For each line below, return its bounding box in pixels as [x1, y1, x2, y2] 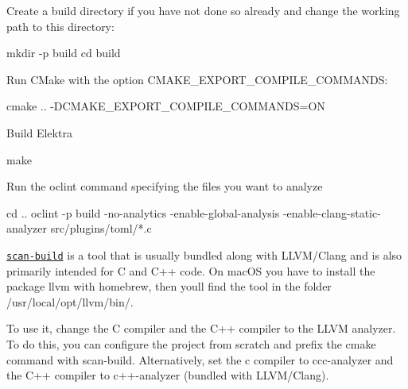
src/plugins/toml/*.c [50, 220, 152, 237]
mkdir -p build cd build [6, 44, 121, 61]
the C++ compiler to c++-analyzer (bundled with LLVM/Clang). [6, 367, 329, 383]
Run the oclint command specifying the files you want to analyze [6, 178, 323, 194]
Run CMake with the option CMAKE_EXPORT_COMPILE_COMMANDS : [6, 71, 388, 87]
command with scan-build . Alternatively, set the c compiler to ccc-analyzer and [6, 351, 394, 368]
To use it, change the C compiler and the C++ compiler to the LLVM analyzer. [6, 320, 396, 337]
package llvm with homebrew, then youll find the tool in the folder [6, 278, 332, 295]
